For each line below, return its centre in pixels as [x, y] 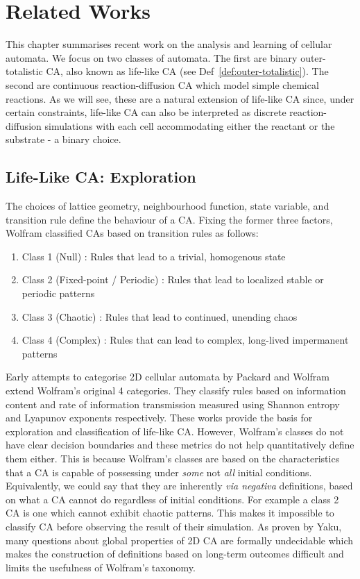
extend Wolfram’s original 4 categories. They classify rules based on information [176, 391]
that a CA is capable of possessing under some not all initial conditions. [159, 472]
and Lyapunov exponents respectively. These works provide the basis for [159, 418]
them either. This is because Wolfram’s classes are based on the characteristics [173, 458]
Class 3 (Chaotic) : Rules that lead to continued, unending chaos [160, 316]
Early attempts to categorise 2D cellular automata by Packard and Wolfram [168, 377]
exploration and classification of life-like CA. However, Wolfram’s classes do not [175, 431]
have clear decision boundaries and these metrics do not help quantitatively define [180, 445]
